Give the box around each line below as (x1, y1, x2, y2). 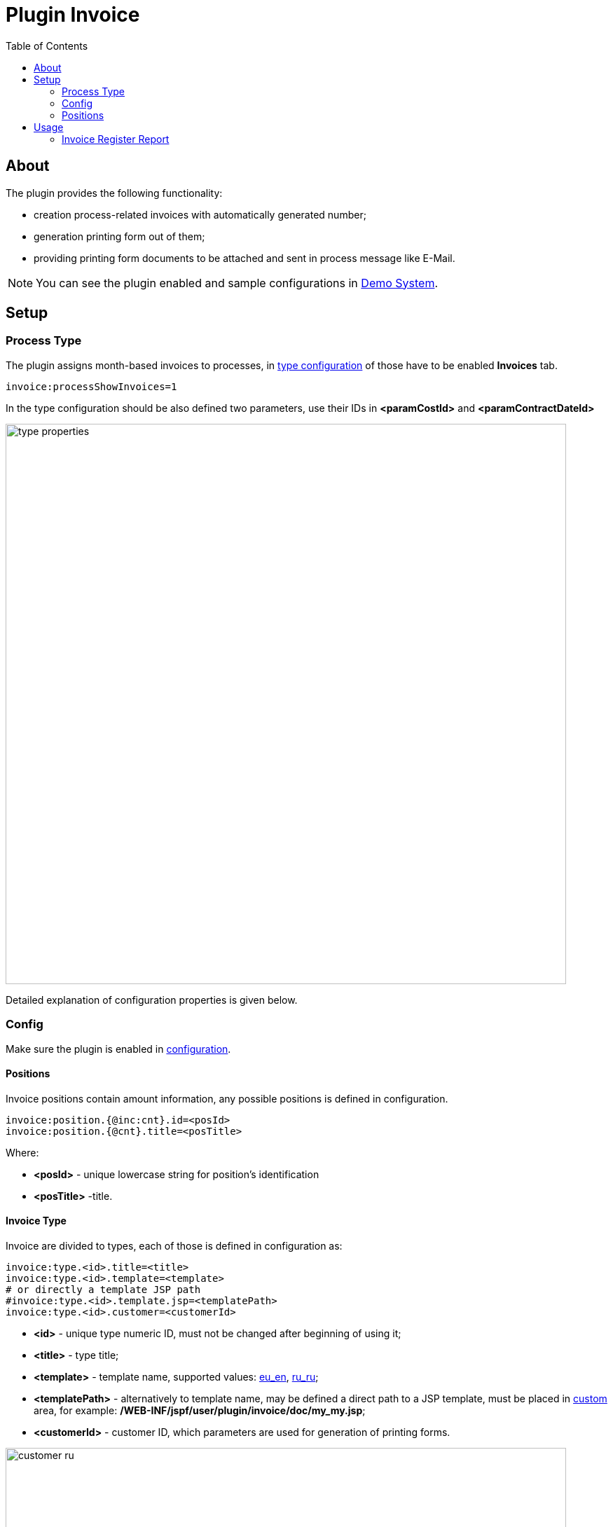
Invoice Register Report (62, 132, 170, 145)
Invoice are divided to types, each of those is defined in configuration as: (6, 1240, 343, 1252)
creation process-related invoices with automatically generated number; (34, 208, 366, 221)
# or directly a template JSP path (6, 1284, 201, 1295)
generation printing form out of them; (34, 230, 205, 242)
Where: (6, 1146, 39, 1159)
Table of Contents (6, 39, 88, 52)
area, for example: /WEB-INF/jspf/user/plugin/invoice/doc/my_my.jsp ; (34, 1404, 366, 1416)
